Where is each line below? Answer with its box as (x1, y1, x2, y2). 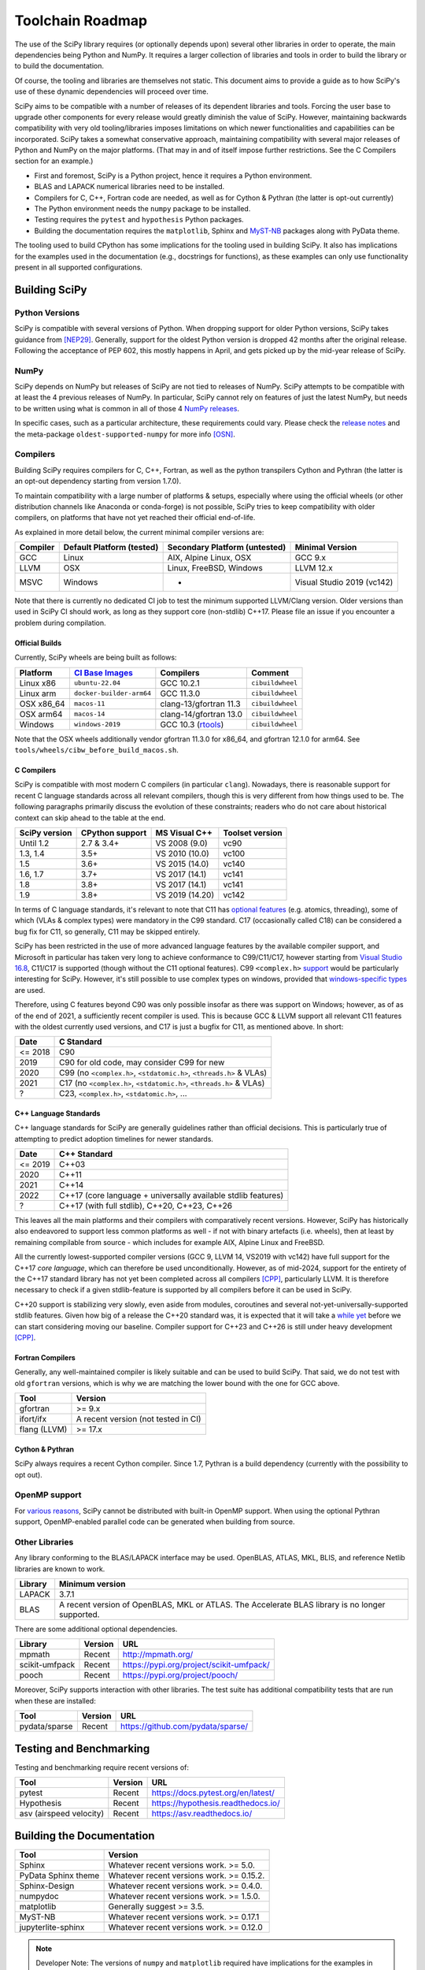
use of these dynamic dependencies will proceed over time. (14, 87, 209, 96)
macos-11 (73, 700, 105, 708)
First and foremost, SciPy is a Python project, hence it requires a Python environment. (34, 170, 312, 180)
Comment (251, 667, 290, 678)
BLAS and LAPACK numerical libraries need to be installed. (34, 182, 225, 191)
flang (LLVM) (19, 1424, 68, 1435)
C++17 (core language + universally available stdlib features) (59, 1190, 284, 1201)
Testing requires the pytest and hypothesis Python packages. (34, 215, 244, 225)
